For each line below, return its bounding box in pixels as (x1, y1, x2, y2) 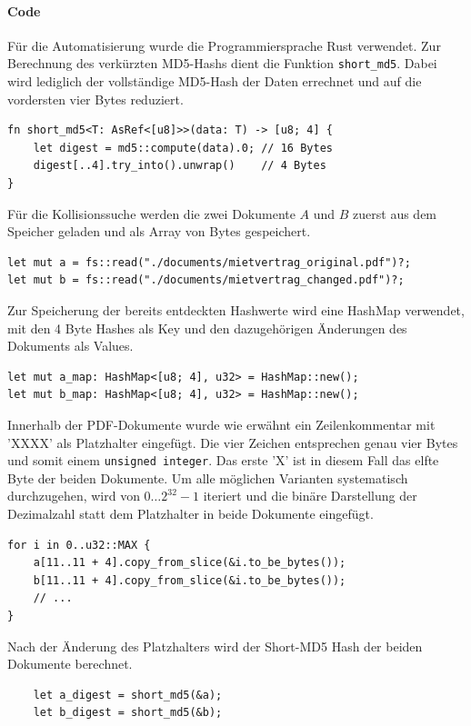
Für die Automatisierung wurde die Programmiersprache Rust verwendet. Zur (7, 35, 441, 55)
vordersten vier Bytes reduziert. (7, 89, 184, 108)
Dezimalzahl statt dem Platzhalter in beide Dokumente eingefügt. (7, 503, 374, 522)
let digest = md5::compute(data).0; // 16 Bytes (33, 141, 333, 154)
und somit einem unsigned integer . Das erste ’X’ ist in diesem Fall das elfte (7, 451, 439, 470)
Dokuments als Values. (7, 336, 134, 355)
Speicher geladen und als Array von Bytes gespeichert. (7, 222, 311, 241)
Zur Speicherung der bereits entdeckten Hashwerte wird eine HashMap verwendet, (7, 300, 465, 319)
